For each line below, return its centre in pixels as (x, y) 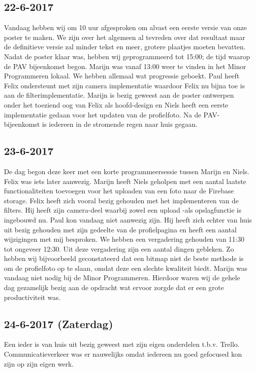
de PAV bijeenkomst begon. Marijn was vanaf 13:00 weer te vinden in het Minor (125, 66)
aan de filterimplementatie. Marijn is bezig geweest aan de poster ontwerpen (119, 95)
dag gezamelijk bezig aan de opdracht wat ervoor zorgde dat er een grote (114, 287)
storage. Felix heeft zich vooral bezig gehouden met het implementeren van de (121, 200)
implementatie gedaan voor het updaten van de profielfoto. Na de (103, 114)
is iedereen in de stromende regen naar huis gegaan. (120, 124)
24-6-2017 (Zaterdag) (59, 323)
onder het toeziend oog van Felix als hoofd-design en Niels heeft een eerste (116, 104)
